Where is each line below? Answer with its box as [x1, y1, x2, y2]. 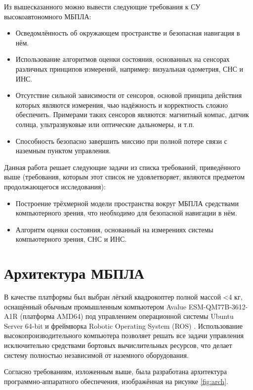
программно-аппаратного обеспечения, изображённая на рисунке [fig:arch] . [4, 376, 229, 386]
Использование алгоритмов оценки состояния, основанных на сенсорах [15, 54, 230, 64]
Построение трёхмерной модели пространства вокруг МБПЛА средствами [15, 198, 239, 208]
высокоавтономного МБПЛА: [4, 11, 91, 21]
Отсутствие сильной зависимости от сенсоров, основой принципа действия [15, 90, 242, 100]
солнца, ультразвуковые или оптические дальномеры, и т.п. [15, 119, 195, 129]
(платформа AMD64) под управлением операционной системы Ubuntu [20, 311, 234, 321]
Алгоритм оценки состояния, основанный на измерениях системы [15, 224, 213, 234]
